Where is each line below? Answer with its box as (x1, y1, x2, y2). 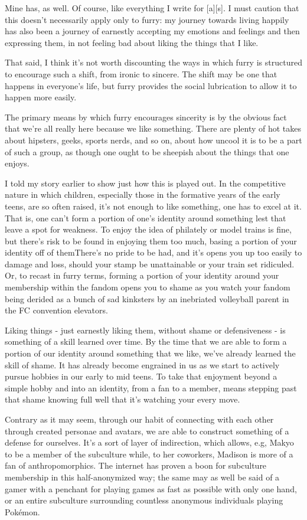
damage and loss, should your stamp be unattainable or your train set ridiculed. (5, 257, 295, 270)
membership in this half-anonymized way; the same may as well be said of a (5, 470, 280, 483)
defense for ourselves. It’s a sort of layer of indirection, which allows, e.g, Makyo (5, 436, 294, 449)
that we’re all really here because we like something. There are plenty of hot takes (5, 122, 302, 135)
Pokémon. (5, 505, 40, 518)
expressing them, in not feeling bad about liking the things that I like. (5, 36, 259, 48)
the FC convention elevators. (5, 304, 108, 316)
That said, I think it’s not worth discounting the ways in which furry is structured (5, 56, 302, 68)
